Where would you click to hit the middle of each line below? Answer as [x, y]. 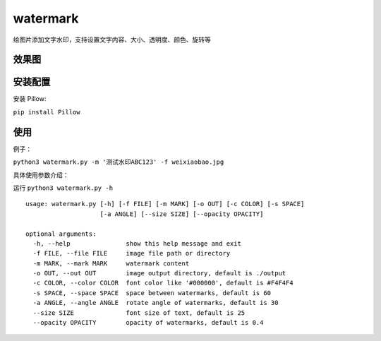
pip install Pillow [47, 112]
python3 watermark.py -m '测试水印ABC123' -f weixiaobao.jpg [119, 162]
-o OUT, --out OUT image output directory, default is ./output [159, 273]
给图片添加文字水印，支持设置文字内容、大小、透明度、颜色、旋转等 [112, 40]
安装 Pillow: [30, 99]
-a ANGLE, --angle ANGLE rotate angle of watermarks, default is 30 [156, 303]
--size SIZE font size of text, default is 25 [139, 313]
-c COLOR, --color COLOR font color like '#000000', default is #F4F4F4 [163, 283]
